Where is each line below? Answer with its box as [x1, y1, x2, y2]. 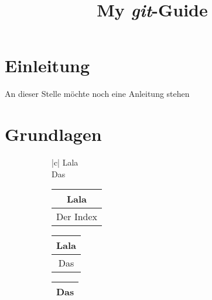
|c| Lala [52, 156, 78, 168]
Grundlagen [5, 122, 102, 146]
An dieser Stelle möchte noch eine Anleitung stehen [5, 87, 190, 100]
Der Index [56, 210, 98, 224]
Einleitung [5, 53, 90, 77]
